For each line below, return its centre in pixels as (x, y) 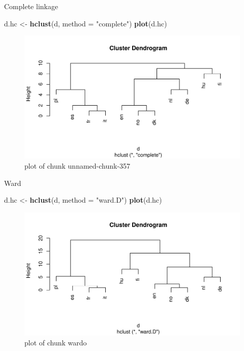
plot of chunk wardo (56, 342)
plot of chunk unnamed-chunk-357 (78, 166)
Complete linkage (31, 6)
